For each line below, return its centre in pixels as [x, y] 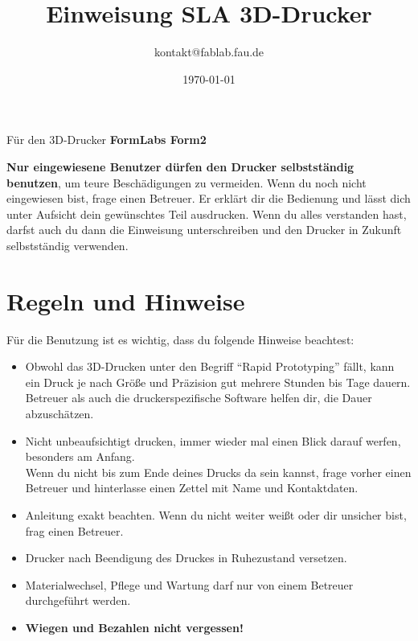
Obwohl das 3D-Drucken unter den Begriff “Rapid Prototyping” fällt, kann [210, 366]
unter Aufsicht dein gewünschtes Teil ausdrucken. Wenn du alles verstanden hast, [207, 214]
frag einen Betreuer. [74, 530]
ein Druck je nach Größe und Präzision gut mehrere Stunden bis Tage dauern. [218, 382]
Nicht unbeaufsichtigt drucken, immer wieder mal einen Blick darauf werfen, [213, 440]
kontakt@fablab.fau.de [209, 52]
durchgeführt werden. [78, 600]
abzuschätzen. [59, 413]
